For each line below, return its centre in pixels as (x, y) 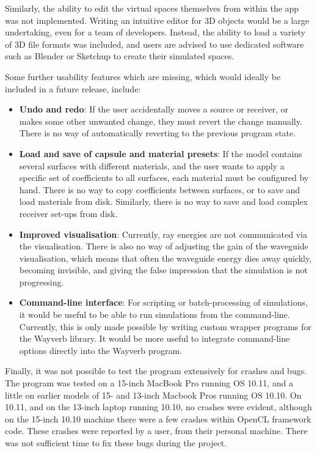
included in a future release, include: (73, 88)
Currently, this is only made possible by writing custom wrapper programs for (165, 326)
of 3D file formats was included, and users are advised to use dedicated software (155, 44)
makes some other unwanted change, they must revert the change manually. (161, 121)
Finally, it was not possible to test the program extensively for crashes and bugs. (156, 371)
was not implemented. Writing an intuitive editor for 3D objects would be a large (157, 20)
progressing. (42, 282)
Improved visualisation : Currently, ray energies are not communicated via (163, 234)
